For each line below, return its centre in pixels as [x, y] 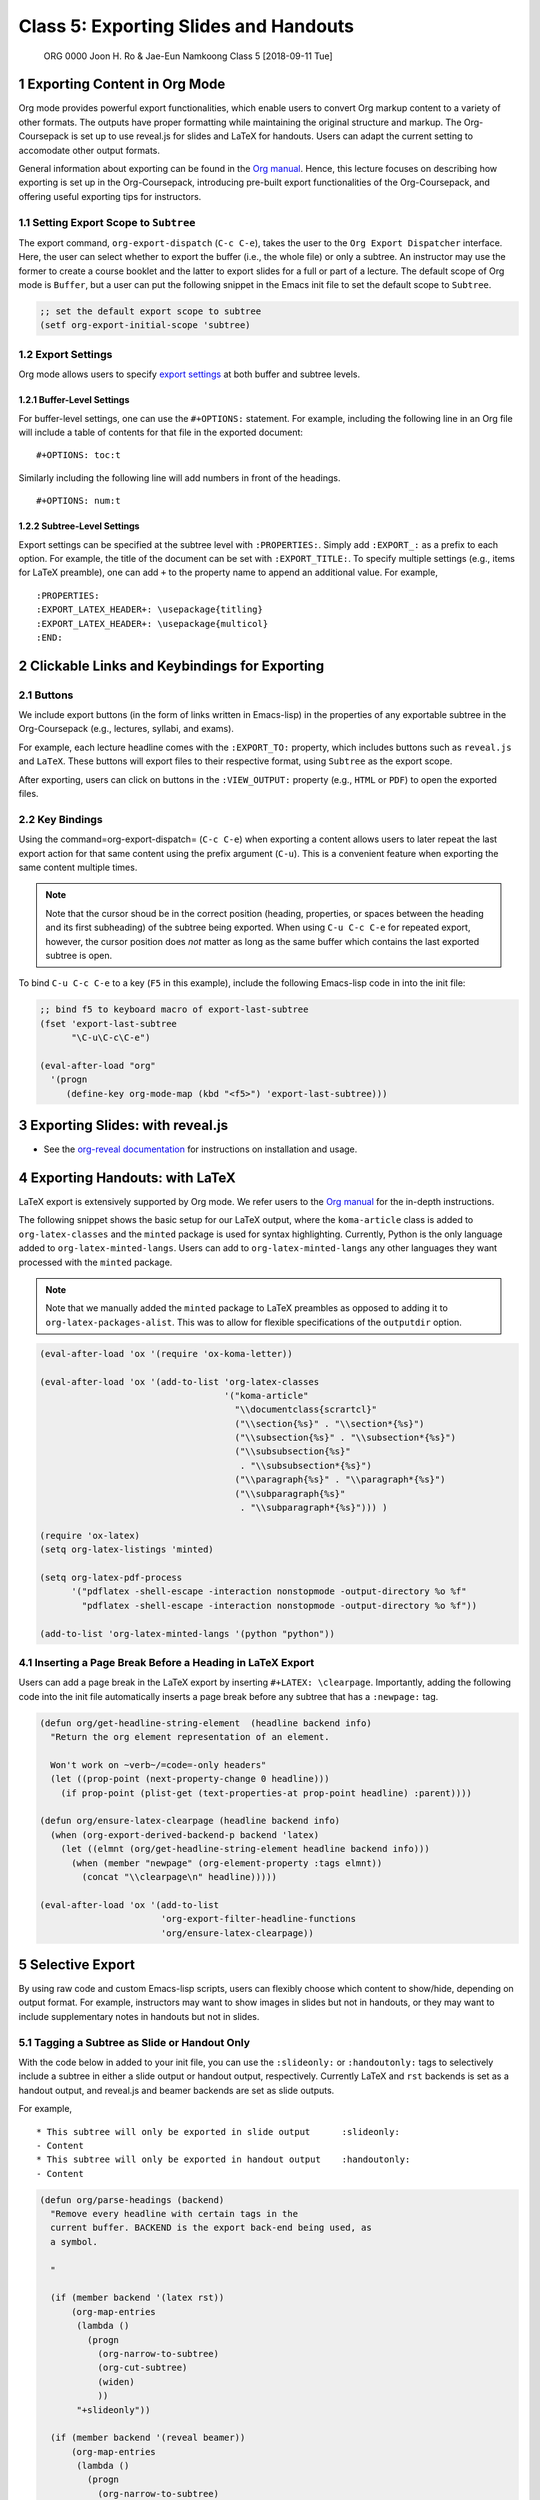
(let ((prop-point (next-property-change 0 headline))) [190, 1779]
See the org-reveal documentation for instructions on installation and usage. [200, 1149]
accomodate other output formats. [89, 150]
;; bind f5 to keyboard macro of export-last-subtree [174, 1009]
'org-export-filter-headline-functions [258, 1919]
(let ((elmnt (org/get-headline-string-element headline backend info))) [245, 1849]
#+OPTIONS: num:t [78, 501]
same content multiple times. [78, 867]
